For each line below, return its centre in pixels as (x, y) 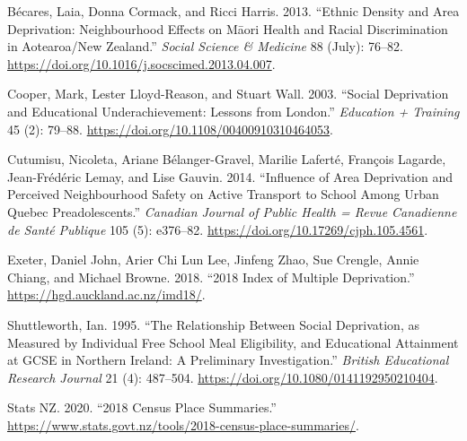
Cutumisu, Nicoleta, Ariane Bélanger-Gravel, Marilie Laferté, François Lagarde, (227, 159)
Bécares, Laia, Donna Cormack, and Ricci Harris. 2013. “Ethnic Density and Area (233, 11)
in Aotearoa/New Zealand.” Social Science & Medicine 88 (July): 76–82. (205, 46)
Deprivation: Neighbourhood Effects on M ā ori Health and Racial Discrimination (228, 28)
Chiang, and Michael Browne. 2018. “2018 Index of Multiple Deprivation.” (211, 277)
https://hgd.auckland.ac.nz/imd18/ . (106, 294)
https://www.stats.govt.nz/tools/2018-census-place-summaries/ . (183, 424)
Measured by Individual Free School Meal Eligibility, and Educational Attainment (233, 342)
